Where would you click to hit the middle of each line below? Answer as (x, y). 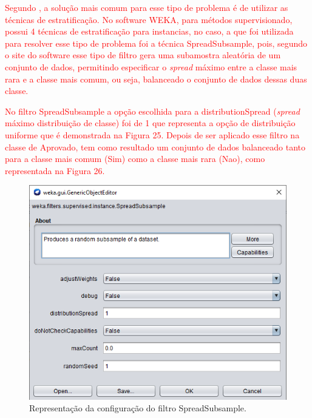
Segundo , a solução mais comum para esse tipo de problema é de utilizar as (147, 7)
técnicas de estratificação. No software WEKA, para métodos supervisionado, (149, 19)
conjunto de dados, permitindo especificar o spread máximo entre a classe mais (151, 66)
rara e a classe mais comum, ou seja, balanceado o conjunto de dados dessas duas (156, 79)
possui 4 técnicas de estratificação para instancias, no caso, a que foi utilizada (149, 31)
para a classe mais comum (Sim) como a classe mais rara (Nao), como (135, 159)
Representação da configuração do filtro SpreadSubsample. (138, 408)
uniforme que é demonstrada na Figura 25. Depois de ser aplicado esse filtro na (152, 134)
